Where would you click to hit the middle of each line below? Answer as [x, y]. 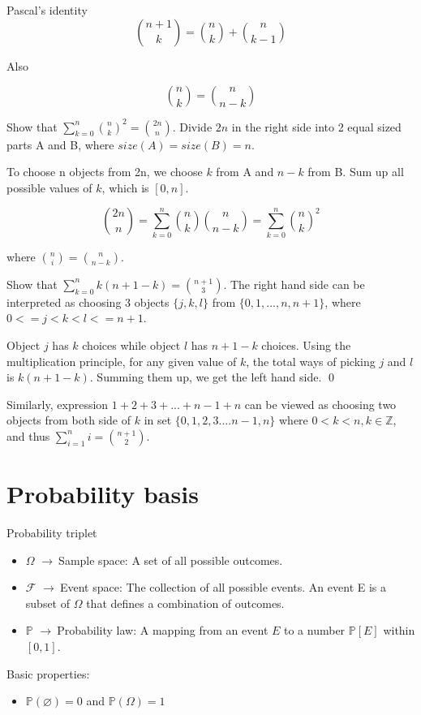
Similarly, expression [58, 404]
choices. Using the [306, 345]
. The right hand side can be [294, 284]
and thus [28, 435]
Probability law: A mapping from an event [163, 630]
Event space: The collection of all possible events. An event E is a [223, 587]
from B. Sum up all [356, 172]
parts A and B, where [60, 144]
